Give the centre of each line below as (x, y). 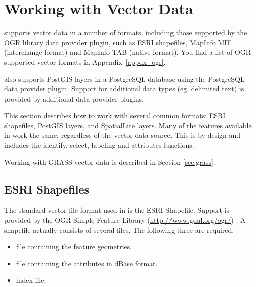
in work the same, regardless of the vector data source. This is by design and (122, 135)
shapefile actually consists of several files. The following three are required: (119, 229)
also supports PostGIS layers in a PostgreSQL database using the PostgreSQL (124, 79)
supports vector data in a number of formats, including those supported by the (126, 32)
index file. (31, 280)
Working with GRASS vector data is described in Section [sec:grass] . (110, 162)
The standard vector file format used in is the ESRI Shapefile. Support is (117, 210)
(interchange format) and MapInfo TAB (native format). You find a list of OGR (128, 52)
